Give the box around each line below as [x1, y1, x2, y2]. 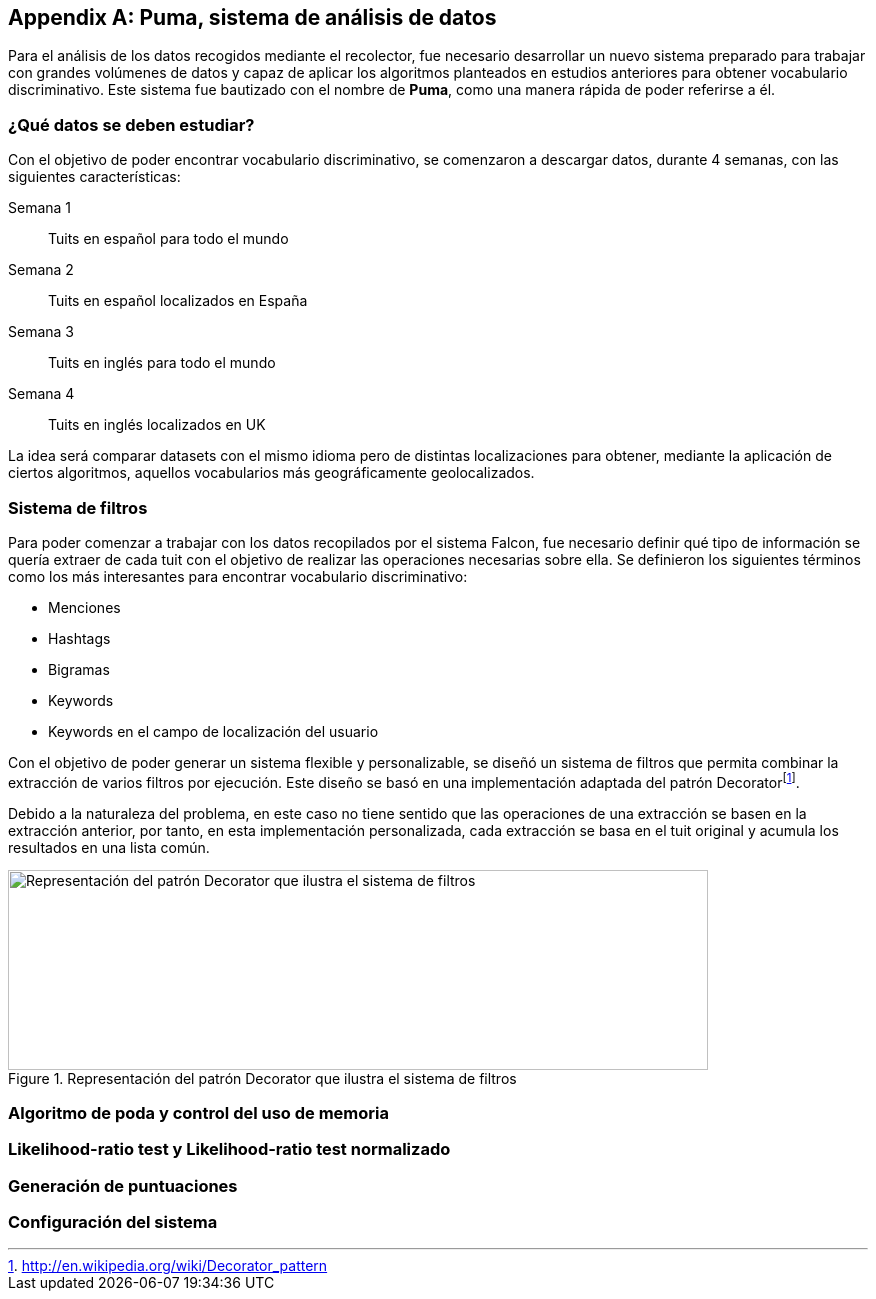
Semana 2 [8, 261, 74, 279]
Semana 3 [8, 323, 74, 341]
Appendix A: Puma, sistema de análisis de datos [8, 5, 497, 30]
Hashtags [48, 629, 111, 647]
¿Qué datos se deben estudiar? [8, 114, 255, 135]
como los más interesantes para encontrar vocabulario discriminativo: [8, 567, 468, 585]
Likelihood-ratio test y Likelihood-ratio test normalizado [8, 1139, 451, 1160]
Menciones [48, 598, 121, 616]
